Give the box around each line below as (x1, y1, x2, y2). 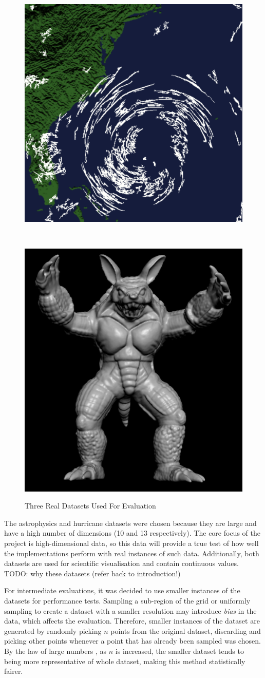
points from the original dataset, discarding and (110, 625, 261, 636)
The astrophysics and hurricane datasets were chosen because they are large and (4, 517, 257, 528)
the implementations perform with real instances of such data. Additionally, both (4, 548, 259, 558)
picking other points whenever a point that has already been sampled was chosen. (4, 635, 261, 646)
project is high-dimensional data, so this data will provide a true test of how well (4, 538, 259, 549)
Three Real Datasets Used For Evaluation (25, 500, 156, 511)
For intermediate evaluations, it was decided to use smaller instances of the (4, 585, 240, 596)
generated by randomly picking (4, 625, 102, 636)
